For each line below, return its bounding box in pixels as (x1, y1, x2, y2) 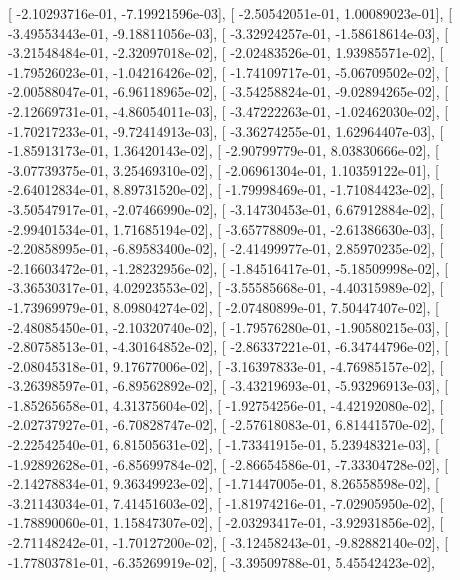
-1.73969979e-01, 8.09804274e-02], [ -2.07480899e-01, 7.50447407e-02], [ (8, 296, 439, 317)
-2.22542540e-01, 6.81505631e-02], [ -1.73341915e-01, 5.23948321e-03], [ (8, 434, 439, 455)
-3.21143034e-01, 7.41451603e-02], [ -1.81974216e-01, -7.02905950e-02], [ (8, 492, 444, 513)
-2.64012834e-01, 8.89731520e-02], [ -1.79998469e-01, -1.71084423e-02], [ (8, 179, 444, 200)
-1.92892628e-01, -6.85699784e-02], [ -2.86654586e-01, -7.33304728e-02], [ (8, 453, 449, 474)
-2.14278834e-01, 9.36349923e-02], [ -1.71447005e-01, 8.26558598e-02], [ (8, 473, 439, 494)
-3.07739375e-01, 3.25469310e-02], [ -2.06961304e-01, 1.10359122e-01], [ (8, 159, 439, 180)
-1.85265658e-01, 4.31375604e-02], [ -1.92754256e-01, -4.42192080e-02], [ (8, 394, 444, 415)
